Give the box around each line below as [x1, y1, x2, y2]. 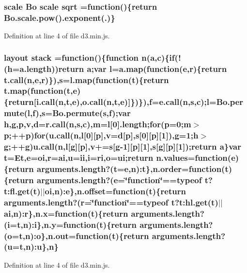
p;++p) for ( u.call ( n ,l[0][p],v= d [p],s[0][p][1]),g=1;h [4, 129, 199, 141]
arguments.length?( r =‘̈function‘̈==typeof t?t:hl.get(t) [4, 196, 218, 208]
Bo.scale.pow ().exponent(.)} [4, 11, 115, 23]
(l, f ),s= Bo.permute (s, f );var [24, 107, 131, 119]
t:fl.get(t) [4, 185, 41, 197]
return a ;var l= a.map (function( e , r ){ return [58, 62, 227, 74]
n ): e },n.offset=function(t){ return [54, 185, 186, 197]
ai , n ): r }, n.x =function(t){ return [4, 207, 128, 219]
